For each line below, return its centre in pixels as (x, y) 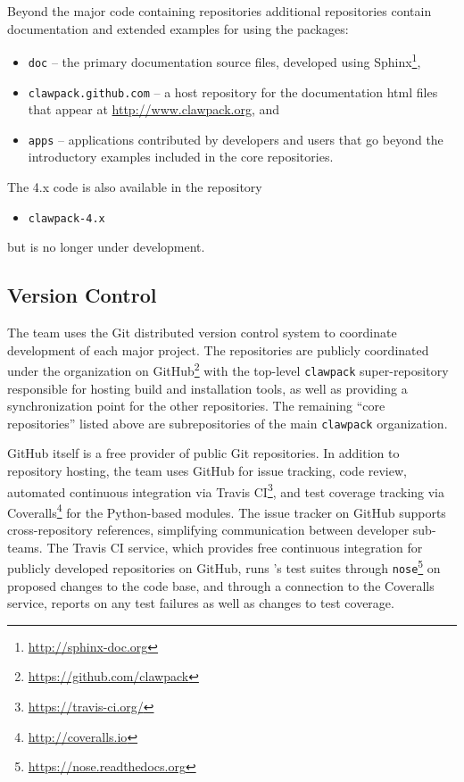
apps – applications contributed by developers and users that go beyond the (236, 139)
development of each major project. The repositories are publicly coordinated (218, 349)
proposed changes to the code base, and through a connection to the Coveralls (221, 585)
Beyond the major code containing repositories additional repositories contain (220, 11)
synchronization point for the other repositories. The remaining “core (196, 406)
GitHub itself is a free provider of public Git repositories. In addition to (203, 453)
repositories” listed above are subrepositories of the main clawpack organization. (228, 423)
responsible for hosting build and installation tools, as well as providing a (207, 388)
